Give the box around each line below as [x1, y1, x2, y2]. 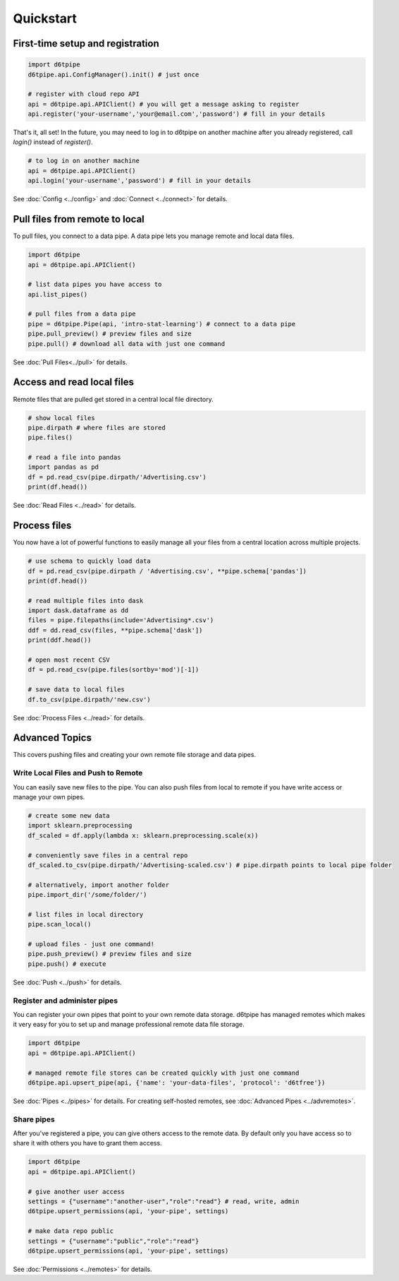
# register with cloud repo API [27, 90, 140, 98]
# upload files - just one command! [27, 940, 155, 948]
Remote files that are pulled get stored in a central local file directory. [13, 395, 214, 403]
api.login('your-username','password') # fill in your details [27, 177, 252, 185]
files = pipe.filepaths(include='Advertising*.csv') [27, 616, 214, 624]
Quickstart [13, 11, 78, 26]
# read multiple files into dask [27, 597, 144, 604]
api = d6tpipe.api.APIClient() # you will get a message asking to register [27, 100, 300, 108]
